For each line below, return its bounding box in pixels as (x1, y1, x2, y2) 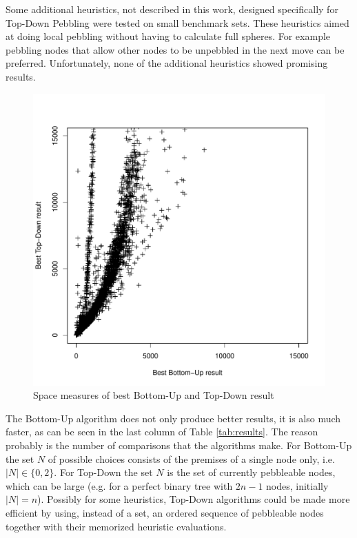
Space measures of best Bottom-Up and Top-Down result (33, 388, 274, 402)
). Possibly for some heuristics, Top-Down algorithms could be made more (37, 492, 350, 506)
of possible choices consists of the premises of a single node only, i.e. (48, 451, 335, 466)
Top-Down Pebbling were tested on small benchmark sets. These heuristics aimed (6, 15, 349, 30)
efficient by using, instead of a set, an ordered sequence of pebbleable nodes (6, 505, 324, 519)
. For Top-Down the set (54, 465, 153, 479)
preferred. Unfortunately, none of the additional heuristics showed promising (6, 56, 328, 70)
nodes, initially (266, 478, 329, 493)
